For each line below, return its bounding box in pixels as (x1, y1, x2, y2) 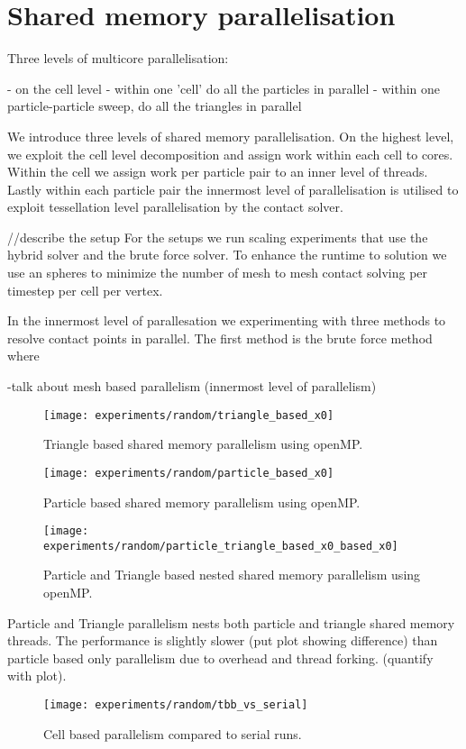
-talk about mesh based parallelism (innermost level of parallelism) (7, 377, 377, 396)
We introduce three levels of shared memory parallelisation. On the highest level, (7, 126, 454, 145)
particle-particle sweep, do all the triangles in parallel (7, 96, 302, 115)
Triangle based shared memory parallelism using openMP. (43, 434, 363, 453)
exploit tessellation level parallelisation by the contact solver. (7, 197, 343, 216)
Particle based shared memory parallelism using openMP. (43, 492, 361, 511)
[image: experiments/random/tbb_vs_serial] (43, 699, 308, 711)
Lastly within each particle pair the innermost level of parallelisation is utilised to (7, 179, 459, 198)
